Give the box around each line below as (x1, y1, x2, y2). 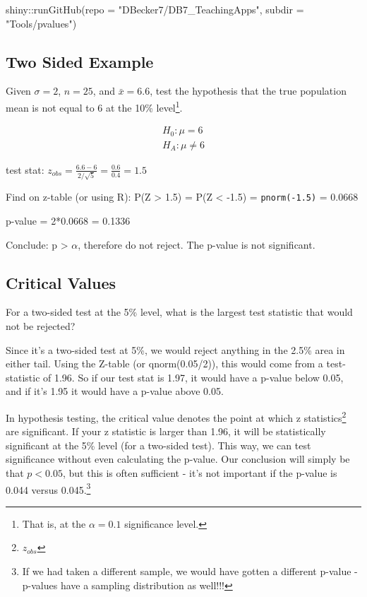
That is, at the (22, 516, 86, 531)
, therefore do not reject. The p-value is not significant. (78, 237, 315, 252)
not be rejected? (6, 318, 76, 333)
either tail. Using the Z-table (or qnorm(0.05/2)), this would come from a (6, 356, 323, 371)
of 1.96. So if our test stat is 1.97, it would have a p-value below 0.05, (43, 370, 344, 384)
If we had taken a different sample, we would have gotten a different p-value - (22, 564, 358, 578)
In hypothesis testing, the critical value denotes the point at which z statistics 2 (6, 408, 347, 425)
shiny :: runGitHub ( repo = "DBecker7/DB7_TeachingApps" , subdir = (6, 2, 304, 16)
